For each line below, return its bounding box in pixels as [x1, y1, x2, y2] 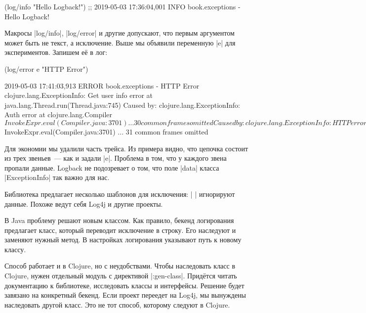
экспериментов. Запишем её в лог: [4, 47, 108, 57]
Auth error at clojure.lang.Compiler [4, 109, 113, 120]
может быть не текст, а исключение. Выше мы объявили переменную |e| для [4, 37, 236, 47]
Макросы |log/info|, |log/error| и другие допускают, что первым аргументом [4, 28, 235, 38]
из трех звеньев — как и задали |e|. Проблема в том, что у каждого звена [4, 153, 227, 163]
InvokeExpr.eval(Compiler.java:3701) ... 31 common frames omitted [4, 126, 208, 136]
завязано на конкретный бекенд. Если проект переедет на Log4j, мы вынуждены [4, 290, 246, 300]
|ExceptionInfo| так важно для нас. [4, 172, 110, 182]
